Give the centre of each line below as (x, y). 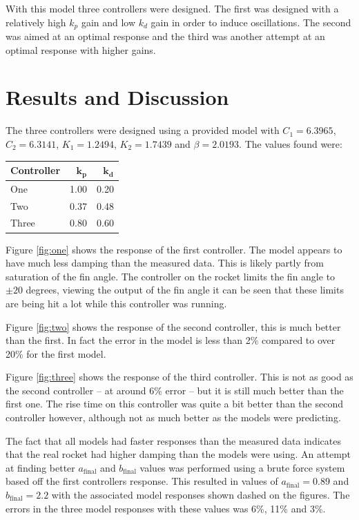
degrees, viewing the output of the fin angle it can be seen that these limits (185, 290)
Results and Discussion (117, 97)
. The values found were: (291, 143)
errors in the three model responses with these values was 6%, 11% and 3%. (166, 508)
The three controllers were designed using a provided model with (143, 130)
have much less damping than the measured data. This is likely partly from (165, 263)
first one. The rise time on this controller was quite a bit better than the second (174, 404)
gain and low (108, 22)
